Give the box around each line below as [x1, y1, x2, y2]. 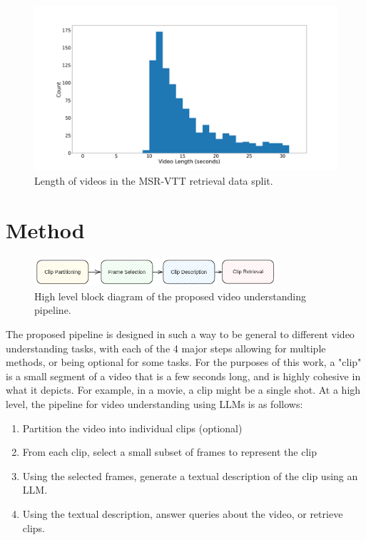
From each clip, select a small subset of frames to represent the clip [22, 444, 317, 459]
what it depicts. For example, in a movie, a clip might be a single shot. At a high [6, 382, 361, 397]
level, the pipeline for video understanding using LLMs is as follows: [6, 396, 303, 411]
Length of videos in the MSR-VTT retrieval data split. [34, 173, 273, 188]
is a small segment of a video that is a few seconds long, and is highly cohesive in [6, 368, 361, 383]
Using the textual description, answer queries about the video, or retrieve [22, 506, 343, 521]
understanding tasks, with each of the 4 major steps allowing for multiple [6, 340, 326, 355]
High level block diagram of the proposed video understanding [34, 288, 307, 303]
